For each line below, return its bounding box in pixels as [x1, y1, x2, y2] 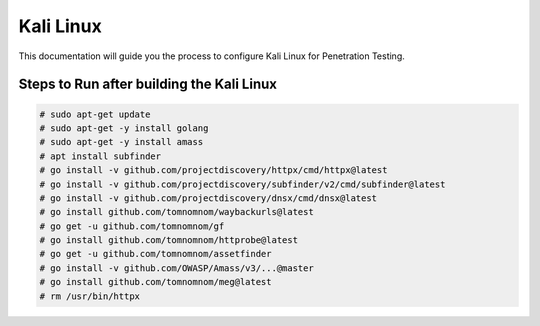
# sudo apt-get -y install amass [39, 136, 204, 148]
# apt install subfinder [39, 150, 162, 162]
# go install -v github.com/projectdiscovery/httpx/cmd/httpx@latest [39, 165, 388, 176]
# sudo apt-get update [39, 108, 151, 120]
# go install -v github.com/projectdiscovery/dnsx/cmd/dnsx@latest [39, 192, 378, 204]
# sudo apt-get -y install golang [39, 122, 209, 134]
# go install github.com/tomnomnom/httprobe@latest [39, 235, 299, 246]
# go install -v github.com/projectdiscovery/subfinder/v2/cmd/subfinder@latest [39, 178, 446, 190]
